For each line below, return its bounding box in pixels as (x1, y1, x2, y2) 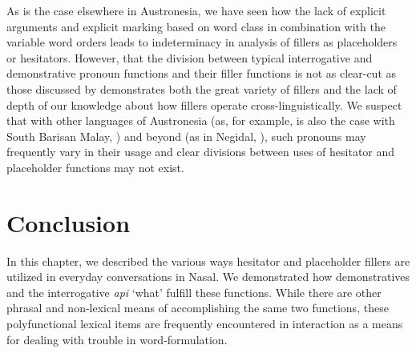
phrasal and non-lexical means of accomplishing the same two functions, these (6, 299, 389, 316)
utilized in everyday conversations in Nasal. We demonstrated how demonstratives (6, 268, 410, 285)
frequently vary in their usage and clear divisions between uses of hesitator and (6, 143, 395, 160)
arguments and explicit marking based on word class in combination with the (6, 18, 386, 34)
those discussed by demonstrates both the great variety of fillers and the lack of (6, 80, 397, 97)
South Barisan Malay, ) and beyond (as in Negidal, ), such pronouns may (6, 127, 366, 144)
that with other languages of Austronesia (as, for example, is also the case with (6, 112, 395, 129)
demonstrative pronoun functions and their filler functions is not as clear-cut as (6, 65, 397, 82)
